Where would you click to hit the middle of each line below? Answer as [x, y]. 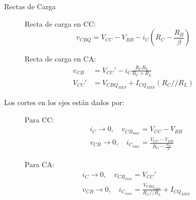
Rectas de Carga [30, 6]
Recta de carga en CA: [61, 59]
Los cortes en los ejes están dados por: [64, 102]
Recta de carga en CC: [60, 23]
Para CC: [40, 119]
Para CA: [40, 164]
